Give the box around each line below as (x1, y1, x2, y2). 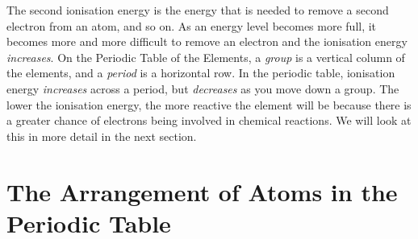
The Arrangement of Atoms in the (6, 175, 398, 208)
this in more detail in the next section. (6, 127, 197, 144)
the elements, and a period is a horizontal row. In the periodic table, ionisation (6, 64, 395, 81)
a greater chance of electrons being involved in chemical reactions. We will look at (6, 112, 412, 129)
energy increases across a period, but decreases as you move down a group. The (6, 80, 399, 97)
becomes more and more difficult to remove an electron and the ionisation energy (6, 33, 408, 50)
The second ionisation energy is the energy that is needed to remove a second (6, 2, 389, 18)
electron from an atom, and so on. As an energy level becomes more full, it (6, 17, 377, 34)
